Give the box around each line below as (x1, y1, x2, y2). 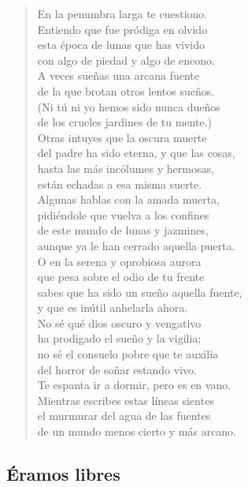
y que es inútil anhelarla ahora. (37, 299, 188, 316)
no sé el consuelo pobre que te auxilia (37, 346, 219, 362)
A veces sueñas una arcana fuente (37, 67, 199, 84)
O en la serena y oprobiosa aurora (37, 253, 202, 269)
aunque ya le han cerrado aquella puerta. (37, 237, 235, 253)
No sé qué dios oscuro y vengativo (37, 314, 202, 331)
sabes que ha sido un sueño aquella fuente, (37, 283, 242, 300)
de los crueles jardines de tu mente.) (37, 114, 212, 130)
